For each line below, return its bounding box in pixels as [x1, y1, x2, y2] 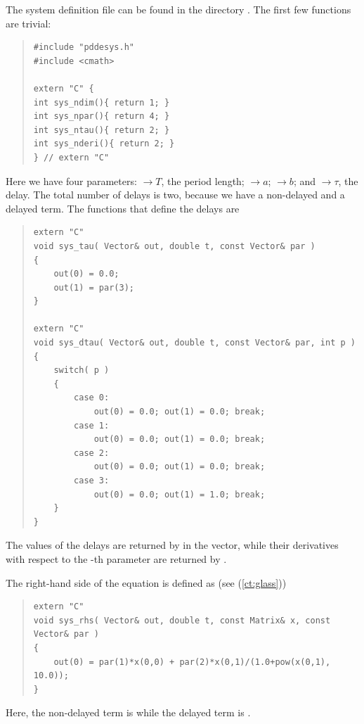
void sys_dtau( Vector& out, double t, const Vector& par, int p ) [33, 338, 356, 348]
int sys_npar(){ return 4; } [33, 111, 170, 122]
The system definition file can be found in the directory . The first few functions [6, 2, 351, 16]
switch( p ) [53, 365, 110, 376]
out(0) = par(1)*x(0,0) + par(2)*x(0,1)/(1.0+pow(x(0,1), [53, 656, 331, 667]
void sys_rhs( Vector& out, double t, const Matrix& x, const [33, 615, 331, 625]
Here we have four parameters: [6, 173, 137, 188]
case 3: [74, 476, 110, 485]
